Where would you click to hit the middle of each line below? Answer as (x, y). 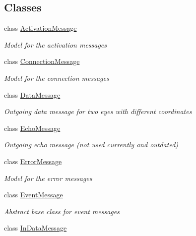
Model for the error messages (48, 178)
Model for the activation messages (56, 44)
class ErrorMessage (33, 161)
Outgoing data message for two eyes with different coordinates (98, 111)
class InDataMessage (35, 228)
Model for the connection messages (57, 78)
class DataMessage (32, 94)
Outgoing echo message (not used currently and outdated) (91, 145)
